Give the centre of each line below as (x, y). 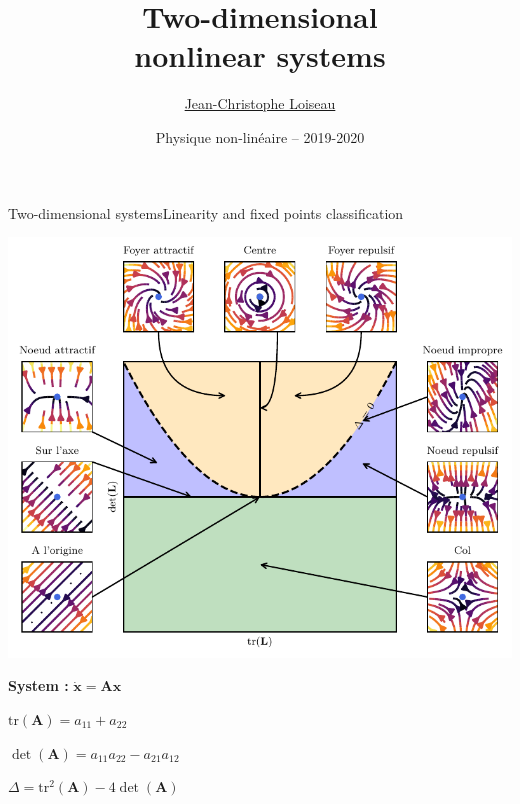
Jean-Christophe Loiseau (260, 103)
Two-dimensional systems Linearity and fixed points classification (206, 212)
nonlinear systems (260, 55)
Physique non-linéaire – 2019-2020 (260, 136)
